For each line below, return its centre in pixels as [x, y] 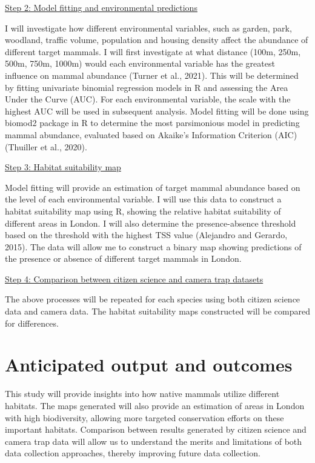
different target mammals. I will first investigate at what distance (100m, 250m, [153, 51]
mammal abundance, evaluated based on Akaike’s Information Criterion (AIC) [151, 134]
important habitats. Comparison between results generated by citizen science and [156, 429]
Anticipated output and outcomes [149, 365]
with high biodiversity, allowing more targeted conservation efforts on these [144, 417]
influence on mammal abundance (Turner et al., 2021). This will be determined [152, 75]
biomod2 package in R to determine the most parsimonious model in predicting [152, 123]
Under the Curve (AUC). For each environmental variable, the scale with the [148, 99]
